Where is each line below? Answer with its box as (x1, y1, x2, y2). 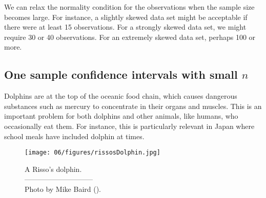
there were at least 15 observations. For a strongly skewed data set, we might (4, 21, 247, 32)
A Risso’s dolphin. (25, 163, 82, 174)
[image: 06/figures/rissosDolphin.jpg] (25, 149, 160, 157)
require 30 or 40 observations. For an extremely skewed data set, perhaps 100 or (4, 31, 256, 42)
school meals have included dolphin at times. (4, 130, 145, 141)
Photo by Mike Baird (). (25, 183, 101, 194)
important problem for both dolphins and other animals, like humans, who (4, 111, 238, 121)
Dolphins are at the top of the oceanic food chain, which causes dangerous (4, 91, 237, 101)
